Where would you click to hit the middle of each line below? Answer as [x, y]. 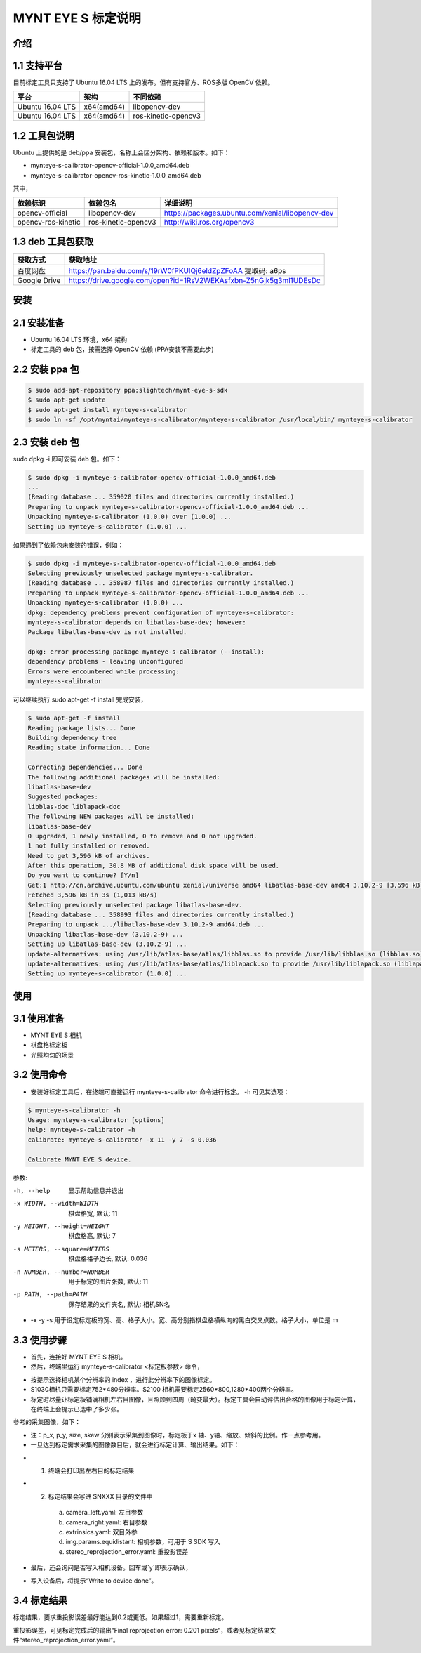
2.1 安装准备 [39, 323]
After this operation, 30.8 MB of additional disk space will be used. [154, 866]
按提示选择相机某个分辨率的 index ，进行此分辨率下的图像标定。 [123, 1379]
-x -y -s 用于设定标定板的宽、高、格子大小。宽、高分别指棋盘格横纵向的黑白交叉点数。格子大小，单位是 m [184, 1320]
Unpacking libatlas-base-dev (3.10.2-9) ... [106, 934]
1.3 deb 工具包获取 [53, 241]
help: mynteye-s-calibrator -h [82, 1130]
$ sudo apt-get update [67, 400]
